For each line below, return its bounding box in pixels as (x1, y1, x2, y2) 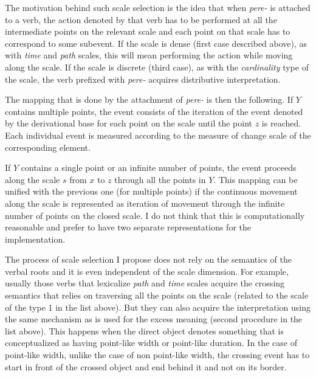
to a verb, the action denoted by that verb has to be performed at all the (5, 13, 277, 26)
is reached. (261, 117, 301, 130)
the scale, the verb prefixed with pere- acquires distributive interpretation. (5, 72, 281, 85)
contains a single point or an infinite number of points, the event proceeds (21, 161, 297, 174)
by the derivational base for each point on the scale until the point (5, 117, 253, 130)
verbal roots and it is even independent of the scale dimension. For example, (5, 265, 289, 277)
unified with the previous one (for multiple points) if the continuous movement (5, 185, 298, 198)
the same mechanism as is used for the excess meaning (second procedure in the (5, 313, 303, 325)
